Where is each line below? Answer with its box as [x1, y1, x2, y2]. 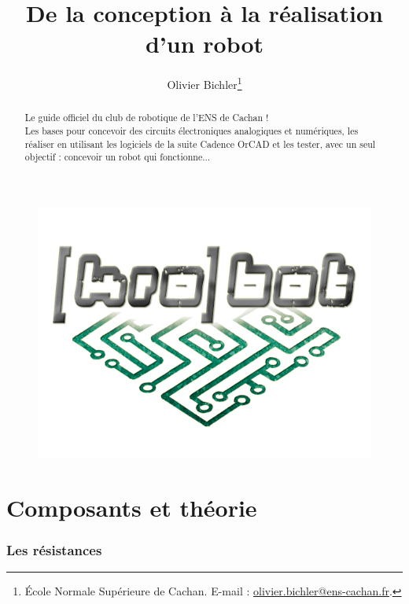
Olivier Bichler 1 [167, 74, 242, 92]
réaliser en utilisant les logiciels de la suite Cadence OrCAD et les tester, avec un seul [24, 137, 376, 150]
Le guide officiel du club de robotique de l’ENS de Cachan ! [24, 111, 269, 124]
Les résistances [6, 540, 102, 559]
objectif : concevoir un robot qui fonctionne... [24, 150, 211, 164]
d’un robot [145, 28, 264, 60]
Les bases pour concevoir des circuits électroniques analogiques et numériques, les [24, 124, 359, 138]
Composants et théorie [6, 491, 257, 523]
